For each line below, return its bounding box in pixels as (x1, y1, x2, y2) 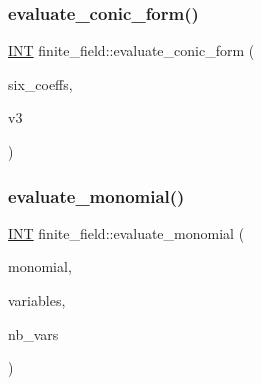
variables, (8, 290, 66, 310)
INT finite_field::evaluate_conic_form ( (8, 40, 255, 61)
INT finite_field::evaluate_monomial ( (8, 222, 245, 243)
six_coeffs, (8, 73, 73, 94)
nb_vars (8, 323, 59, 344)
